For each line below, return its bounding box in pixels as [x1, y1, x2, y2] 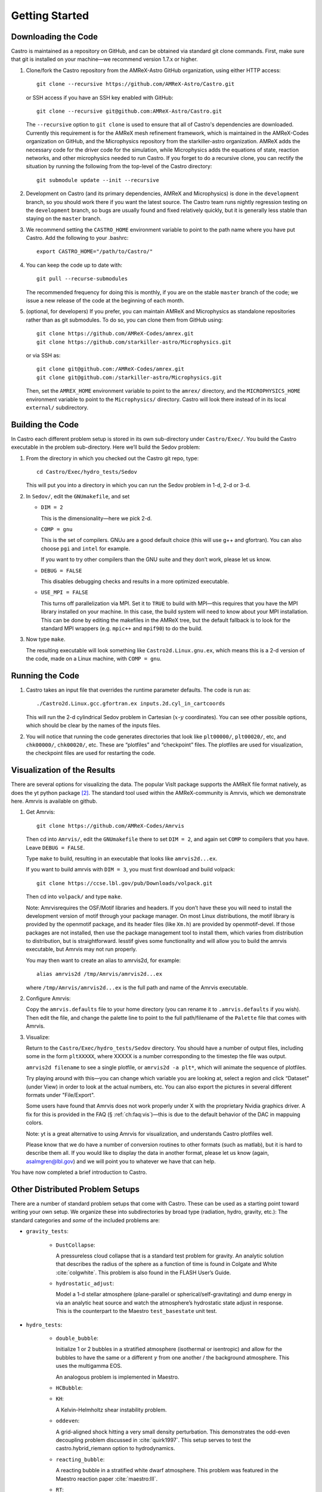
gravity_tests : [26, 1228, 69, 1235]
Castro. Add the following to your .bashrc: [26, 235, 129, 242]
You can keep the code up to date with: [26, 261, 122, 269]
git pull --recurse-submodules [36, 275, 128, 282]
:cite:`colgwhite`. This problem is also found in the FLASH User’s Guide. [55, 1269, 231, 1276]
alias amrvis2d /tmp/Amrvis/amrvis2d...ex [36, 970, 163, 978]
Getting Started [11, 9, 89, 22]
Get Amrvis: [26, 809, 55, 816]
